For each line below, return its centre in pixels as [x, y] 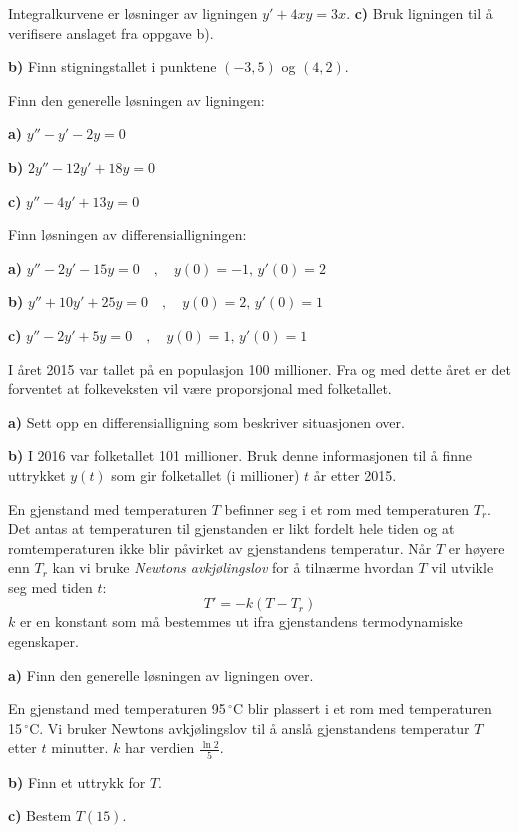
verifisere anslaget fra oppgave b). [111, 32]
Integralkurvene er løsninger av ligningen [133, 13]
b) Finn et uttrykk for [77, 781]
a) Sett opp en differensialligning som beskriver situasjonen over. [206, 421]
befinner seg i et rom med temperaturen [347, 508]
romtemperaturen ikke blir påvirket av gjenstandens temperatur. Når [220, 547]
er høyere [476, 547]
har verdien [160, 747]
